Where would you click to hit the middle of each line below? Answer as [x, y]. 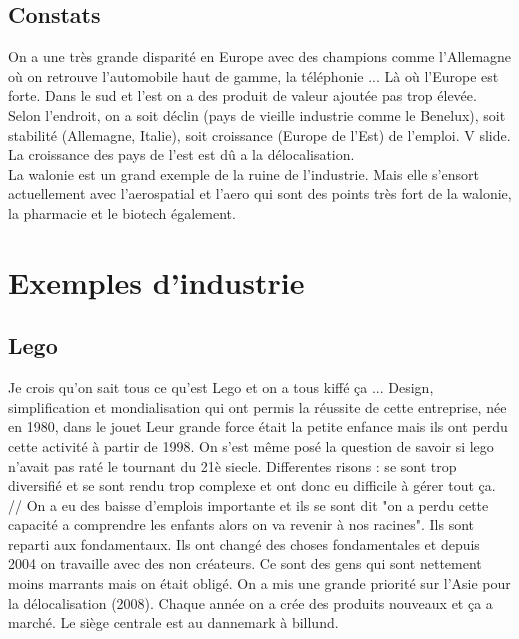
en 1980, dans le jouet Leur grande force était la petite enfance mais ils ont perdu [258, 426]
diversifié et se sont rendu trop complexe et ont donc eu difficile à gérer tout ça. [252, 485]
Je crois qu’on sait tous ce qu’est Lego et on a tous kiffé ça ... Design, [221, 387]
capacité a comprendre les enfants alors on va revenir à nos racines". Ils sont [241, 524]
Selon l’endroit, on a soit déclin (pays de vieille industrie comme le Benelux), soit [257, 114]
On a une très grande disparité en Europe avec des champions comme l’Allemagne [260, 56]
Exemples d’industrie [156, 281]
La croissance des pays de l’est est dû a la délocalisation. [181, 154]
